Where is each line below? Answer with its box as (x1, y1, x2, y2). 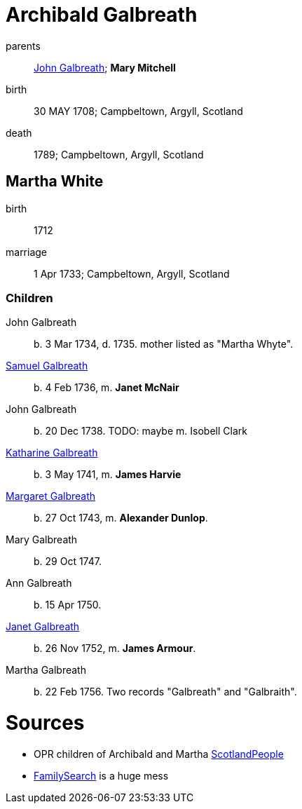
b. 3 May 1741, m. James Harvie (34, 468, 181, 481)
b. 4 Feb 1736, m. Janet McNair (34, 381, 179, 394)
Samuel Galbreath (6, 360, 88, 372)
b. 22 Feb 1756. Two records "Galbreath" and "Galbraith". (34, 686, 297, 698)
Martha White (6, 172, 104, 191)
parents (6, 39, 41, 52)
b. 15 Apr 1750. (34, 599, 102, 611)
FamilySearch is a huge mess (34, 769, 169, 782)
